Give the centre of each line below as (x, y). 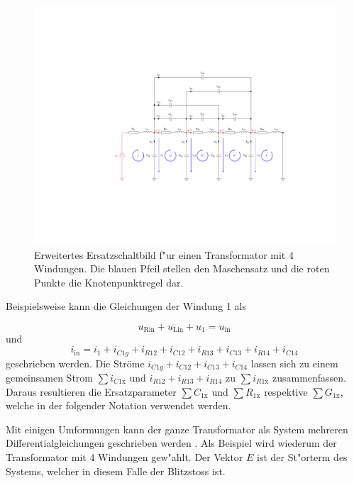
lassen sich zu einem (294, 363)
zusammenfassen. (309, 377)
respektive (286, 391)
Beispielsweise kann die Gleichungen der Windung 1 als (126, 306)
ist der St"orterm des (302, 456)
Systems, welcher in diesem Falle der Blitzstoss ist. (116, 471)
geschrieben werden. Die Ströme (75, 363)
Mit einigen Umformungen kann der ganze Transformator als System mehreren (177, 429)
